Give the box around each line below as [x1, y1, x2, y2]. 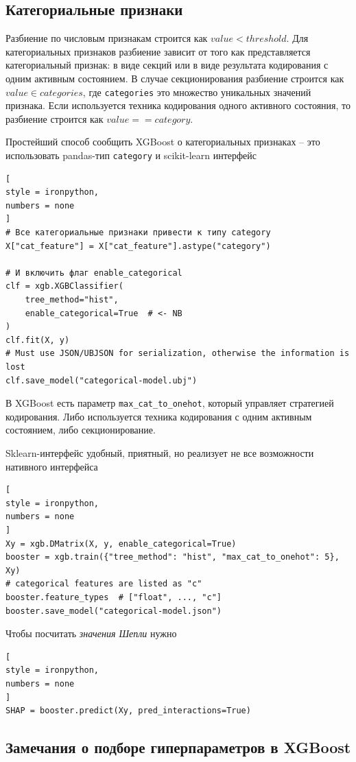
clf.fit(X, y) [5, 335, 70, 345]
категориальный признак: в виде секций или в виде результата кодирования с [5, 58, 329, 72]
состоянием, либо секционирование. [5, 422, 156, 437]
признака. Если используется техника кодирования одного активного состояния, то [5, 98, 351, 112]
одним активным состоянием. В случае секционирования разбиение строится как [5, 71, 344, 85]
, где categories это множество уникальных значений [82, 84, 311, 99]
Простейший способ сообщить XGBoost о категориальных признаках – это [5, 134, 320, 149]
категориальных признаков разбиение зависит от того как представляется [5, 44, 311, 58]
